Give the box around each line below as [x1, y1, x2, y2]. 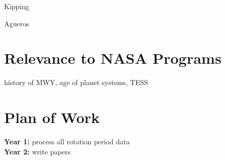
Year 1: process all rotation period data [4, 136, 130, 147]
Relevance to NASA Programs [4, 48, 221, 68]
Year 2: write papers [4, 146, 71, 156]
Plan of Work [4, 107, 100, 128]
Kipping [4, 1, 29, 11]
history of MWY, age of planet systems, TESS [4, 77, 148, 88]
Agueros [4, 18, 29, 28]
